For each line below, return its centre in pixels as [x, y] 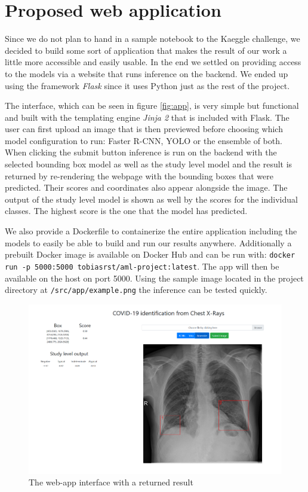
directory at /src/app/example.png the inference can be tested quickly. [136, 290]
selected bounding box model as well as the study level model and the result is [149, 164]
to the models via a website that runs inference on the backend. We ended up [147, 73]
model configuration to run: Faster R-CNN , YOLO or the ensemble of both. [144, 140]
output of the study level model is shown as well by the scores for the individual [151, 199]
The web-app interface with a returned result [111, 482]
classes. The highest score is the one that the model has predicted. [126, 211]
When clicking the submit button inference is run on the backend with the [141, 152]
